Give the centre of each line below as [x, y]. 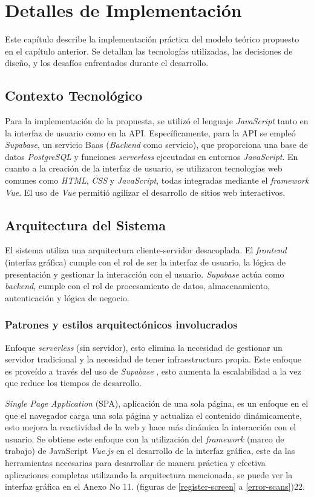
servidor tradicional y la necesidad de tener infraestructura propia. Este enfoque [153, 359]
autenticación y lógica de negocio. [67, 297]
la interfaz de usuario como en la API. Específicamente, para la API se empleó [150, 132]
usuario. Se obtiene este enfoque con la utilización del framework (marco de [145, 439]
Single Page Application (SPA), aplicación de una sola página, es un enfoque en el [157, 403]
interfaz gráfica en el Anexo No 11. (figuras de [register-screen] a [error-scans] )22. [155, 486]
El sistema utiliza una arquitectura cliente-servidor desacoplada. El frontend [146, 250]
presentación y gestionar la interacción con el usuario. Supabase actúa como [145, 274]
